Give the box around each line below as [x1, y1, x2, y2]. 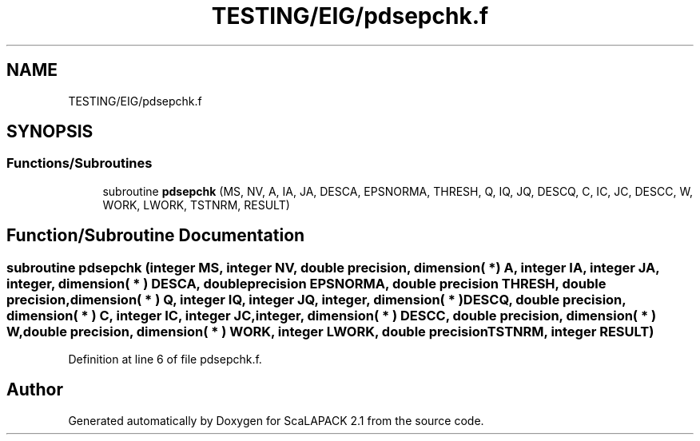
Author [6, 379, 63, 400]
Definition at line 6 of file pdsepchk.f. [68, 352, 262, 367]
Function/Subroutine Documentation [6, 225, 305, 246]
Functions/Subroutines [6, 155, 153, 172]
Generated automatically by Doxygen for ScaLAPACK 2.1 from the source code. [68, 413, 484, 427]
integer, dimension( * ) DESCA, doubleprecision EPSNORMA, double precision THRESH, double [6, 275, 607, 292]
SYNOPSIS [6, 121, 93, 142]
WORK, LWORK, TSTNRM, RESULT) [102, 197, 290, 212]
